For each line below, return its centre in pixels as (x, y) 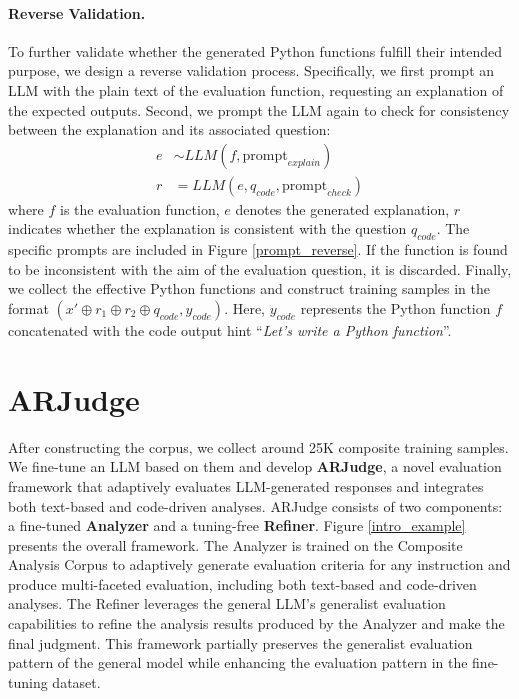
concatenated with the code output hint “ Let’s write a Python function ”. (230, 330)
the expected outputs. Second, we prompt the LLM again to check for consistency (259, 109)
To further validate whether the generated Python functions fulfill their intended (255, 50)
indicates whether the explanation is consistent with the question (207, 228)
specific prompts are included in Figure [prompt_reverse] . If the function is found (258, 249)
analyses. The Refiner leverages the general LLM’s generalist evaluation (227, 603)
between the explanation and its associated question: (169, 129)
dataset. (76, 681)
